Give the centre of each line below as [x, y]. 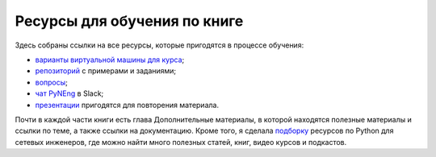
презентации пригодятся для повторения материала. [127, 105]
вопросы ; [52, 82]
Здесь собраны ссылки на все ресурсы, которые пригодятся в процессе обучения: [159, 45]
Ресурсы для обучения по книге [129, 21]
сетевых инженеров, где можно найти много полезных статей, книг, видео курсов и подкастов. [181, 142]
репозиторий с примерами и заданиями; [106, 71]
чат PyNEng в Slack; [69, 93]
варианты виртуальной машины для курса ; [110, 60]
